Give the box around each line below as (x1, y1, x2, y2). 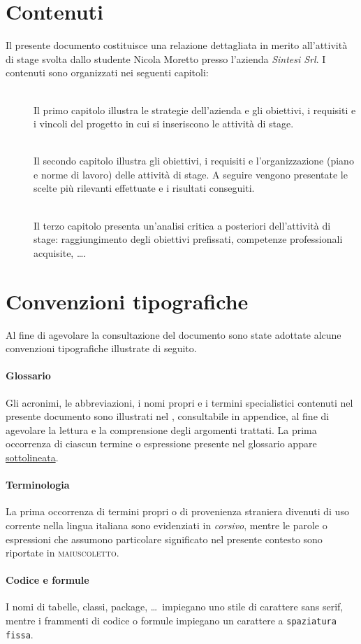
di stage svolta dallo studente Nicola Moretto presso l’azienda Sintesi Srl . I (6, 51, 326, 66)
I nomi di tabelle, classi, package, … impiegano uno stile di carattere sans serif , (6, 599, 344, 614)
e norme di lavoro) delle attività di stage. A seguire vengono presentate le (34, 167, 348, 181)
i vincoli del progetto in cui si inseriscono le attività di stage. (34, 116, 294, 131)
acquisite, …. (34, 245, 87, 260)
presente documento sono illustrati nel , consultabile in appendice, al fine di (6, 409, 330, 423)
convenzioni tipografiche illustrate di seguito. (6, 341, 197, 356)
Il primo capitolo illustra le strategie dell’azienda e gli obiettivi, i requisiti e (34, 102, 356, 117)
